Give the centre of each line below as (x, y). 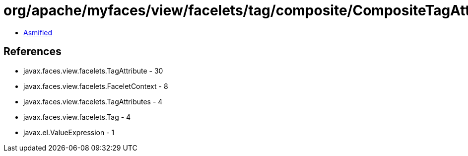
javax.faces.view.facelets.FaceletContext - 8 (96, 86)
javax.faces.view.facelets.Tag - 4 (77, 117)
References (33, 52)
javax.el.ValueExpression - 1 (69, 132)
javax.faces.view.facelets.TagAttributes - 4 (93, 101)
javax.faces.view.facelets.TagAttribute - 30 (93, 71)
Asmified (38, 32)
